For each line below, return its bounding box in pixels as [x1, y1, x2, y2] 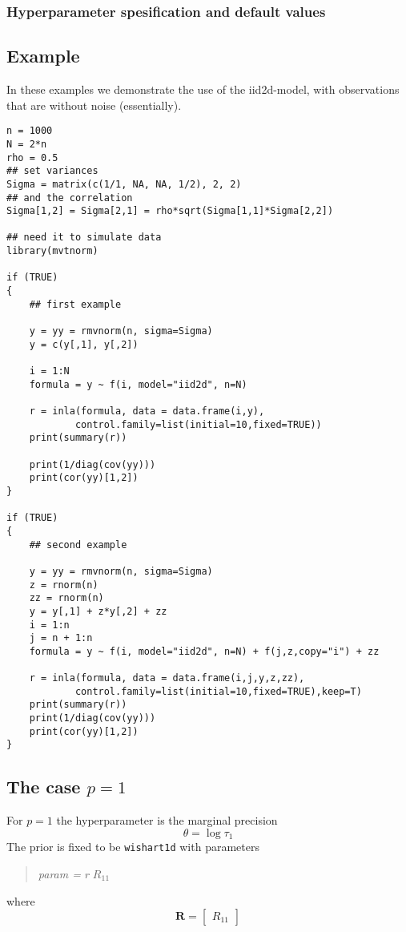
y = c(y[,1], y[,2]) [29, 338, 139, 350]
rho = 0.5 [6, 151, 58, 163]
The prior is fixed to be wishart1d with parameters [6, 838, 259, 855]
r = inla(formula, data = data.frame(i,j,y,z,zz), [29, 672, 305, 684]
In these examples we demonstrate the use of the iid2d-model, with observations [6, 81, 400, 98]
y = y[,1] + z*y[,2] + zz [29, 605, 167, 617]
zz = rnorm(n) [29, 592, 104, 604]
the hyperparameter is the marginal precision [56, 812, 278, 829]
